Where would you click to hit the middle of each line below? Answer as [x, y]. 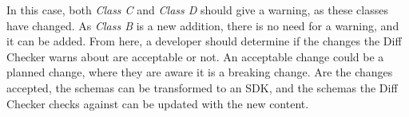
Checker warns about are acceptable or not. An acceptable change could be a [195, 56]
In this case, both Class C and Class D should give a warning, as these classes [197, 10]
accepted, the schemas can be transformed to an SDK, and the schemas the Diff [202, 87]
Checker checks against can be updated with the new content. [158, 103]
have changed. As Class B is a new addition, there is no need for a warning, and [203, 25]
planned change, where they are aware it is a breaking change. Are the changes [200, 72]
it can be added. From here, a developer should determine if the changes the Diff [204, 41]
